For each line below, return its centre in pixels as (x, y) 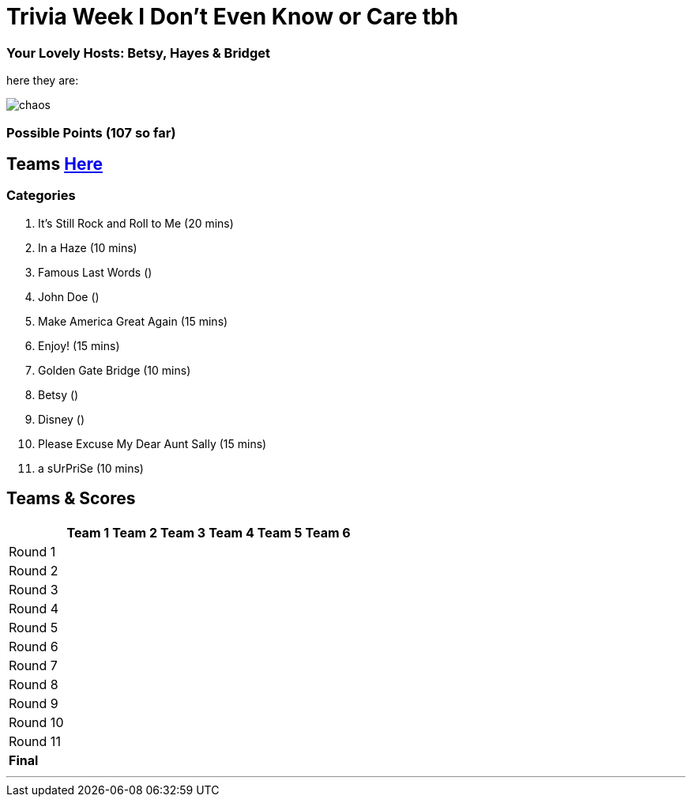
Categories (41, 196)
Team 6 (328, 532)
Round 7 (33, 665)
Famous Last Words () (95, 272)
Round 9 (34, 703)
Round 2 (34, 570)
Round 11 (35, 741)
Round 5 (34, 627)
